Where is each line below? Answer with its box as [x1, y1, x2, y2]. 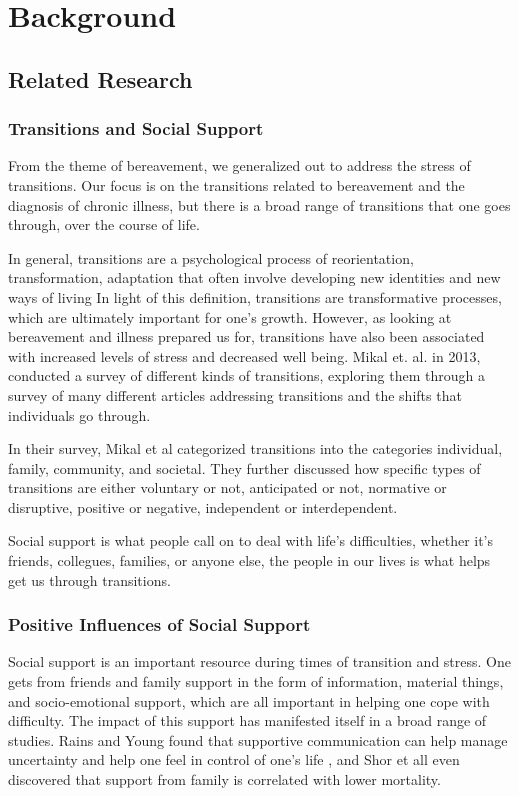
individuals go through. [8, 404, 151, 425]
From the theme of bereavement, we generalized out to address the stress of [8, 155, 471, 176]
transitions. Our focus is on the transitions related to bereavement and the [8, 174, 465, 195]
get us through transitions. [8, 569, 171, 590]
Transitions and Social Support [8, 116, 264, 141]
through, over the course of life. [8, 214, 200, 235]
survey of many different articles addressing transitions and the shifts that [8, 384, 462, 405]
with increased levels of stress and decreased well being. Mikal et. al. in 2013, [8, 345, 481, 366]
